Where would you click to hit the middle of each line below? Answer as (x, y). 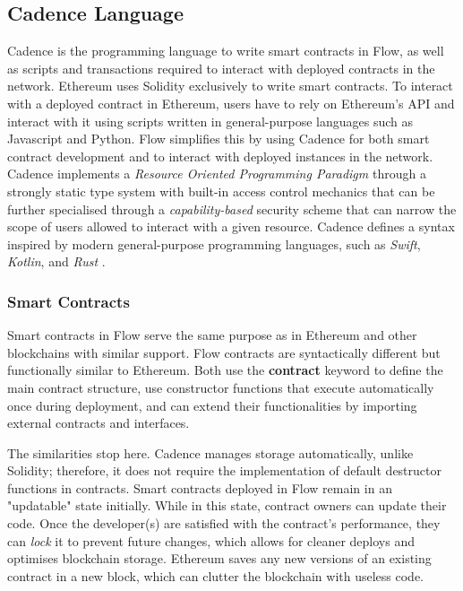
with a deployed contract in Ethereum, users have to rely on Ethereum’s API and (231, 103)
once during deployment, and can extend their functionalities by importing (212, 405)
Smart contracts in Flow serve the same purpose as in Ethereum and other (212, 335)
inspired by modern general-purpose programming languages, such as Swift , (214, 243)
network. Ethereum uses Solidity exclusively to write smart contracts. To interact (230, 86)
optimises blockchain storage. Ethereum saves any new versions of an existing (219, 558)
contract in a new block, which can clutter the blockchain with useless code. (215, 575)
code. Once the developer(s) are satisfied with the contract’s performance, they (224, 523)
